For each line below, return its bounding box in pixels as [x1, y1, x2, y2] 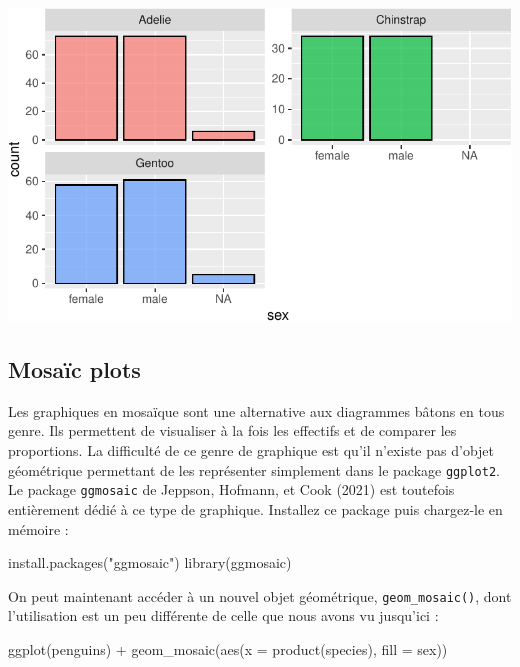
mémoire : [8, 518, 69, 539]
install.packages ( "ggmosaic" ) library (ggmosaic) [8, 552, 292, 573]
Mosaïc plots [8, 354, 141, 385]
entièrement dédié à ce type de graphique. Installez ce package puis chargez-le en [8, 498, 503, 519]
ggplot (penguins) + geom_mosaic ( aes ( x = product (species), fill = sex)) [8, 638, 448, 659]
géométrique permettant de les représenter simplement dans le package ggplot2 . [8, 459, 500, 480]
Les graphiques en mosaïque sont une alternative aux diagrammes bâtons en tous [8, 400, 505, 421]
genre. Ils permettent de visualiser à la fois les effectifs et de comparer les [8, 420, 457, 441]
